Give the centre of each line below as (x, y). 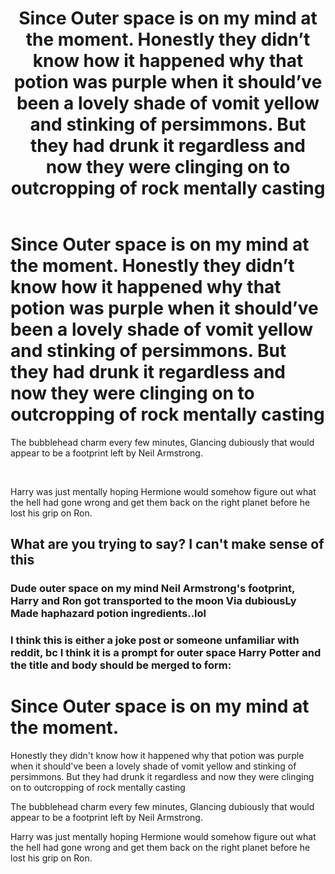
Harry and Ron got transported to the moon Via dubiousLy (153, 601)
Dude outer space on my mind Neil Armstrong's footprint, (152, 589)
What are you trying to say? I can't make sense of (167, 544)
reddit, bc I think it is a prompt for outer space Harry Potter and (166, 653)
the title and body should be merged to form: (121, 665)
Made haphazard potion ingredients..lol (108, 614)
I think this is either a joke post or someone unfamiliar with (155, 640)
